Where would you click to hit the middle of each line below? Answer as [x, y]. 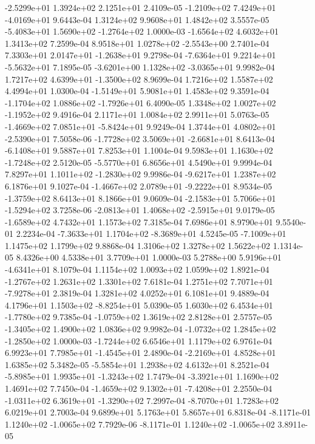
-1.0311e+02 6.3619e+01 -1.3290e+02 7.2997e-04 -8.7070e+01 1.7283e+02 [142, 400]
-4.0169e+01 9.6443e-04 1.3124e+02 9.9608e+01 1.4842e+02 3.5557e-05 [137, 19]
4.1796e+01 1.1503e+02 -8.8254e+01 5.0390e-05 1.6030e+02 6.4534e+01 [139, 305]
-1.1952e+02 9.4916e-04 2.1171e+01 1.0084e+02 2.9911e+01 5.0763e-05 [137, 114]
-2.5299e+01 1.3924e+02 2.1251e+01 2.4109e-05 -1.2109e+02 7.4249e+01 [141, 7]
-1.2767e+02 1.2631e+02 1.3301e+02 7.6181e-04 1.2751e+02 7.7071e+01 [139, 281]
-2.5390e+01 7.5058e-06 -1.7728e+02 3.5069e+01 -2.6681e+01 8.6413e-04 [140, 138]
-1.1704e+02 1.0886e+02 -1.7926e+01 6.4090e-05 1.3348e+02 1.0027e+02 [141, 102]
